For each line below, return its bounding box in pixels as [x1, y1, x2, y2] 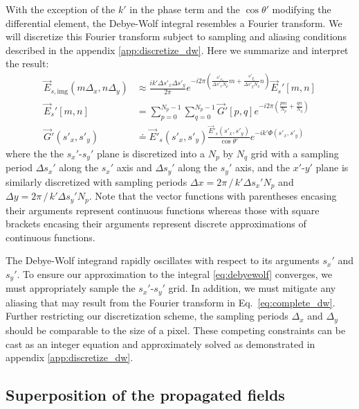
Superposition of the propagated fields [6, 384, 285, 406]
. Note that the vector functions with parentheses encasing [89, 189, 337, 203]
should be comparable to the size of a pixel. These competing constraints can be [6, 322, 346, 337]
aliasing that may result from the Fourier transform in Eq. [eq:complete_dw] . [6, 295, 335, 309]
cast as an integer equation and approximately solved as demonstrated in [6, 336, 315, 351]
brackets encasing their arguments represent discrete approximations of [6, 216, 306, 231]
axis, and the [234, 160, 290, 175]
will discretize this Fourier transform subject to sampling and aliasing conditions [6, 29, 347, 44]
